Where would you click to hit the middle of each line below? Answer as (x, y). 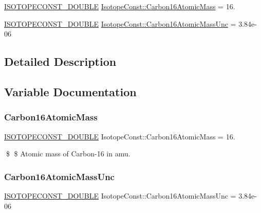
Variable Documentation (70, 91)
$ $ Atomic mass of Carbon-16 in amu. (68, 154)
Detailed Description (60, 61)
